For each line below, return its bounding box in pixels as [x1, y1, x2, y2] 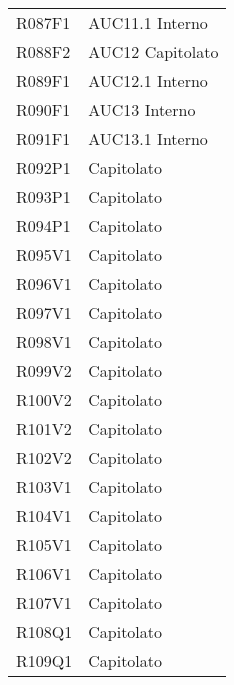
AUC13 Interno [88, 98, 196, 121]
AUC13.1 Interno [88, 127, 208, 150]
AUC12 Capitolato [88, 40, 219, 63]
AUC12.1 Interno [88, 69, 208, 92]
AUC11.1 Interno [88, 11, 208, 34]
